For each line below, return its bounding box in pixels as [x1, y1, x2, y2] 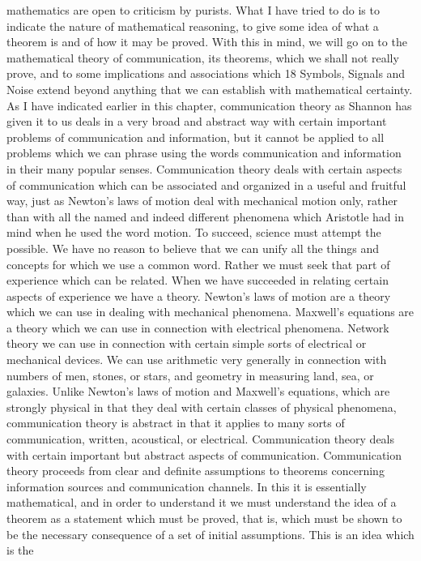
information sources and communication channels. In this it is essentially [6, 477, 367, 495]
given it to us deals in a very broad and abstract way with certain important [6, 113, 387, 130]
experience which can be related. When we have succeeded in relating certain [6, 272, 389, 289]
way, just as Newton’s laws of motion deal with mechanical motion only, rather [6, 192, 398, 209]
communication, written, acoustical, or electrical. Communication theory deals [6, 430, 395, 448]
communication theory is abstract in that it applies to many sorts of [6, 414, 345, 431]
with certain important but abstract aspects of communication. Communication [6, 446, 402, 463]
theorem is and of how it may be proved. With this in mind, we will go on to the [6, 33, 407, 50]
